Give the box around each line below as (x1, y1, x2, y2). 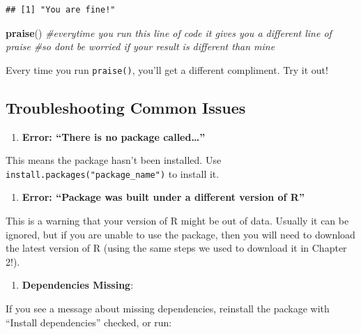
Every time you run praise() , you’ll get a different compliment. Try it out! (6, 62, 328, 77)
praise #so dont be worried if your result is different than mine (6, 39, 275, 54)
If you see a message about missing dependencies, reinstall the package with (6, 301, 330, 316)
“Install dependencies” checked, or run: (6, 314, 172, 329)
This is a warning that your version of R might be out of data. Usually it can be (6, 213, 349, 228)
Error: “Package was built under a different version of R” (22, 190, 305, 204)
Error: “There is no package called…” (22, 129, 206, 144)
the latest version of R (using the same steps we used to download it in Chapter (6, 241, 347, 255)
